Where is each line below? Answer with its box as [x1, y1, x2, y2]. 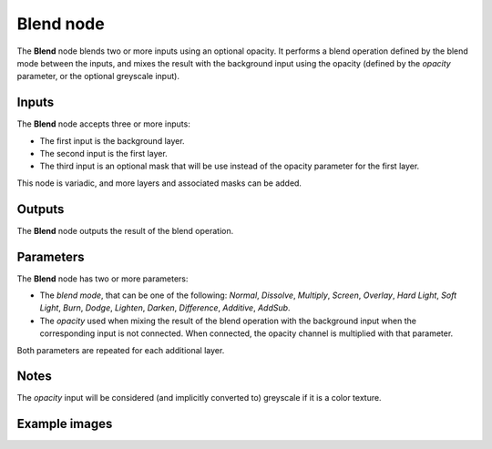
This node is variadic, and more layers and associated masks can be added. [16, 178, 302, 189]
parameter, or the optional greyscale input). [16, 71, 179, 82]
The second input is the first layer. [39, 148, 168, 159]
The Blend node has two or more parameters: [16, 273, 189, 284]
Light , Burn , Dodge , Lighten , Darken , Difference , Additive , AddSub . [39, 302, 291, 313]
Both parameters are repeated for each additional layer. [16, 344, 225, 355]
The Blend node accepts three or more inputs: [16, 118, 190, 129]
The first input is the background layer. [39, 135, 186, 146]
